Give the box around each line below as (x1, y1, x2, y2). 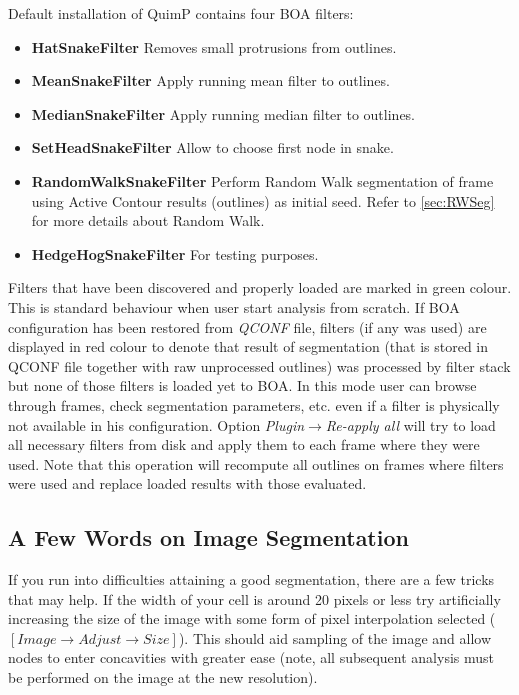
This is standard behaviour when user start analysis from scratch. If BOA (8, 296, 460, 317)
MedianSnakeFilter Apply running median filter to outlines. (31, 103, 416, 124)
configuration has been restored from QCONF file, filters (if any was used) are (8, 316, 487, 337)
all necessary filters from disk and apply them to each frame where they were (8, 434, 480, 455)
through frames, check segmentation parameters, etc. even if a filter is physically (8, 394, 500, 415)
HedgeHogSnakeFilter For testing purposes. (31, 243, 319, 264)
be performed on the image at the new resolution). (8, 667, 318, 688)
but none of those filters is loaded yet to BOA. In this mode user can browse (8, 375, 477, 396)
